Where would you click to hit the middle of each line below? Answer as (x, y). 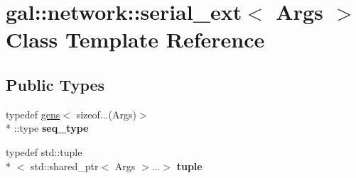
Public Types (55, 84)
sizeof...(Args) (106, 114)
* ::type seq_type (47, 128)
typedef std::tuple (44, 151)
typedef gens (33, 114)
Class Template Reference (135, 39)
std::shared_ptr (64, 166)
